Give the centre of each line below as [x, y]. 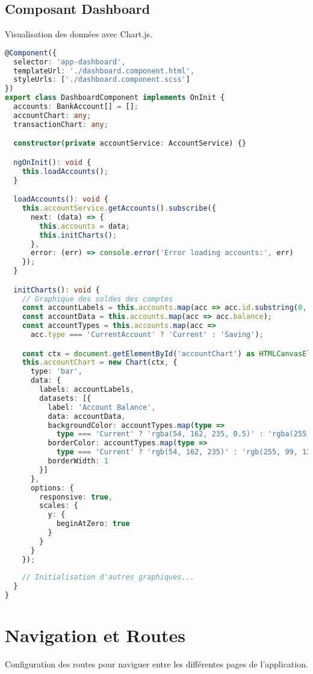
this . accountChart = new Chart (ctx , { [100, 363]
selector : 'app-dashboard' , [70, 62]
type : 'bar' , [56, 372]
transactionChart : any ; [61, 124]
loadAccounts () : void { [61, 199]
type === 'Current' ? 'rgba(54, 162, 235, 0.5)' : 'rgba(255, [184, 434]
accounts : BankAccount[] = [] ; [76, 107]
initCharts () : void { [57, 290]
